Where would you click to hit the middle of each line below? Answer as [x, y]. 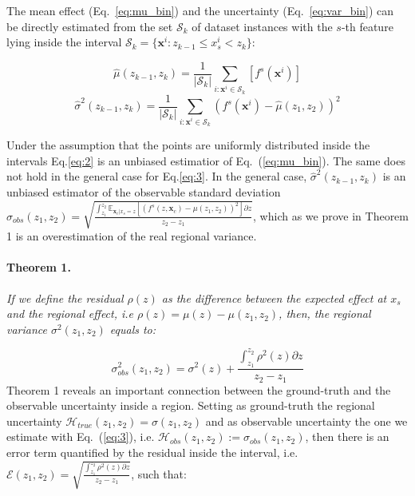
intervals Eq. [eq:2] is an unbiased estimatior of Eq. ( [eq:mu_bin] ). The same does [206, 160]
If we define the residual [65, 298]
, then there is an [347, 436]
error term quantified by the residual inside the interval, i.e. [152, 452]
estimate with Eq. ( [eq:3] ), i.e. [81, 436]
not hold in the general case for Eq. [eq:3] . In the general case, [157, 176]
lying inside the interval [64, 42]
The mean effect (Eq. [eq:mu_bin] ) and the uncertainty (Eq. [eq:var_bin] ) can [200, 10]
